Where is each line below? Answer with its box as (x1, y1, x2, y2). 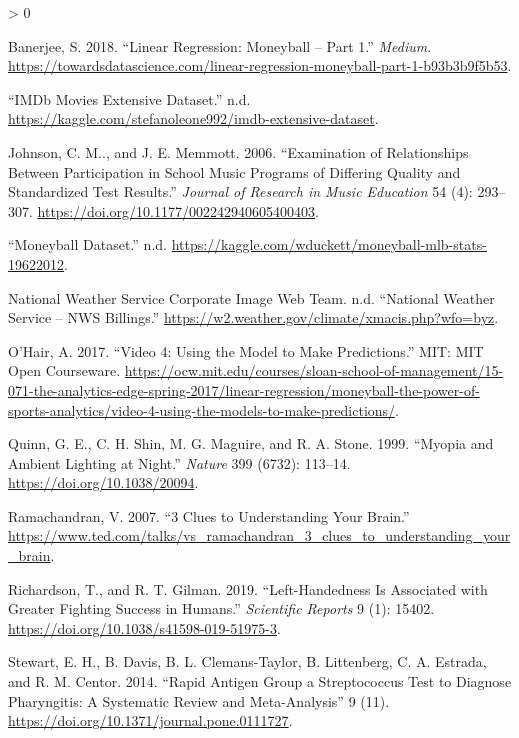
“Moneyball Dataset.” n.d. (8, 234, 167, 255)
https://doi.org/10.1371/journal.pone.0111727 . (8, 710, 293, 731)
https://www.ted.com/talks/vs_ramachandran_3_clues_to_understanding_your (8, 525, 511, 546)
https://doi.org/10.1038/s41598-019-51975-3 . (8, 617, 281, 638)
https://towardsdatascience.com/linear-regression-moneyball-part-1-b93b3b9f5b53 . (8, 55, 512, 76)
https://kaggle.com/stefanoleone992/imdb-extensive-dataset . (8, 108, 379, 129)
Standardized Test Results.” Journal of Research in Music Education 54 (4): (8, 181, 473, 202)
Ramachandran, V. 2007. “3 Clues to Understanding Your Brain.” (8, 505, 410, 526)
